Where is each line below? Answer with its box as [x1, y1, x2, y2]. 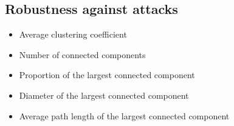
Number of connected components [19, 48, 146, 61]
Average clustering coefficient [19, 28, 127, 41]
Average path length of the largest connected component [19, 109, 230, 122]
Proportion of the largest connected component [19, 68, 195, 81]
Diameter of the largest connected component [19, 88, 189, 101]
